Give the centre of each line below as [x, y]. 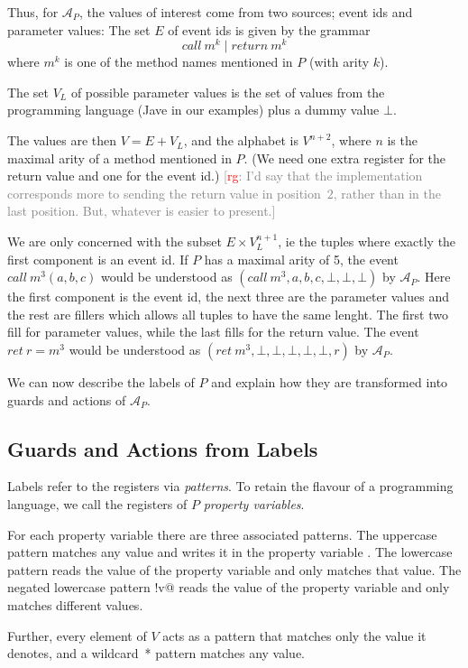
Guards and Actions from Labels [163, 448]
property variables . [254, 503]
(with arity [339, 62]
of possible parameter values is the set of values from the [228, 92]
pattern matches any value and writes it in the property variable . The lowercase [230, 552]
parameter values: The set [79, 29]
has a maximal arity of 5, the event [301, 259]
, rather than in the [387, 193]
